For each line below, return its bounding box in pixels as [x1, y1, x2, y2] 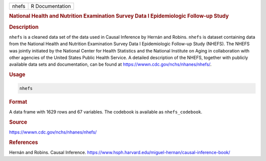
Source [9, 118, 28, 125]
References [9, 139, 38, 146]
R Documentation [31, 3, 71, 9]
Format [9, 98, 27, 105]
